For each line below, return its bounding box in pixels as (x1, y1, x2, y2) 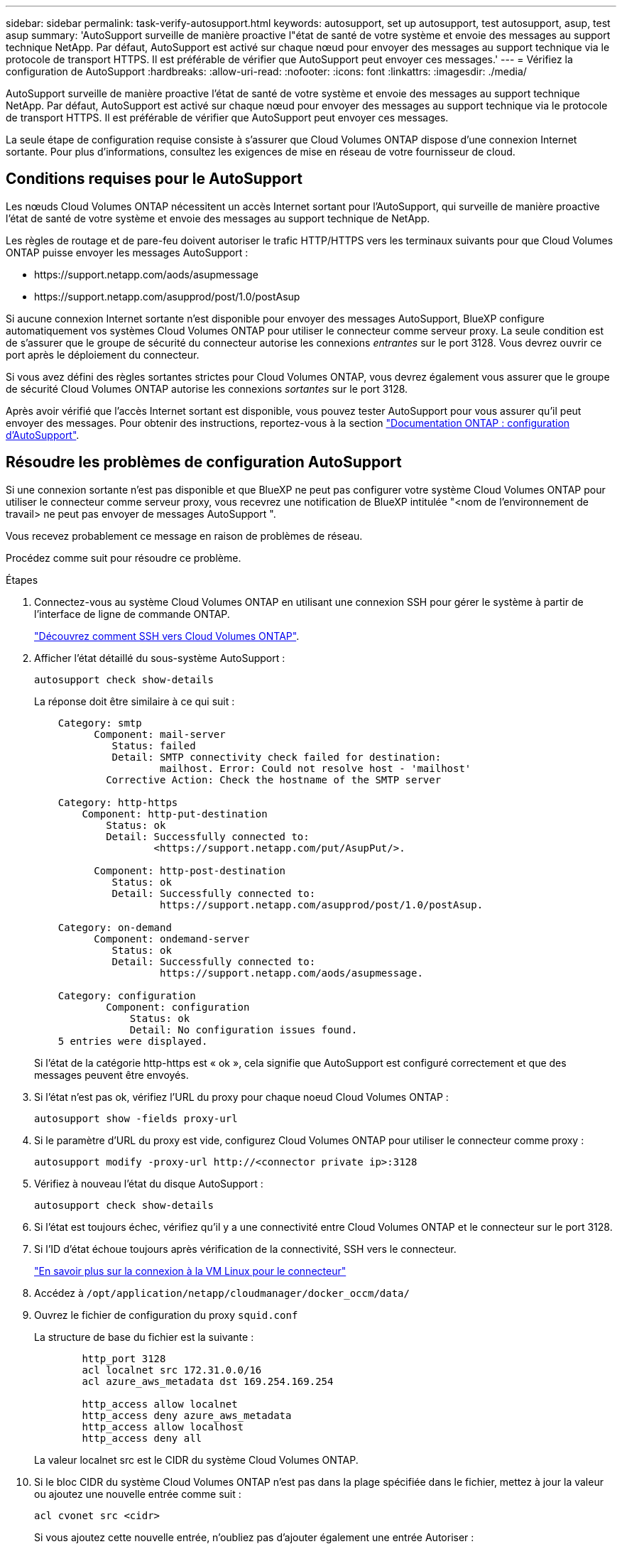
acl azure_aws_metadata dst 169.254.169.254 (82, 1375, 334, 1387)
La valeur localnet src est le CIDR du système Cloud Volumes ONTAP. (34, 1453, 359, 1466)
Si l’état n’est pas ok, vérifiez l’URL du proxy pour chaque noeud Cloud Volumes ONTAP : (34, 1090, 449, 1103)
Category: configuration (58, 989, 196, 1001)
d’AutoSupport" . (6, 428, 80, 441)
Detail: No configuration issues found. (129, 1023, 358, 1036)
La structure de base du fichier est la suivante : (34, 1330, 254, 1343)
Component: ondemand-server (94, 933, 250, 945)
